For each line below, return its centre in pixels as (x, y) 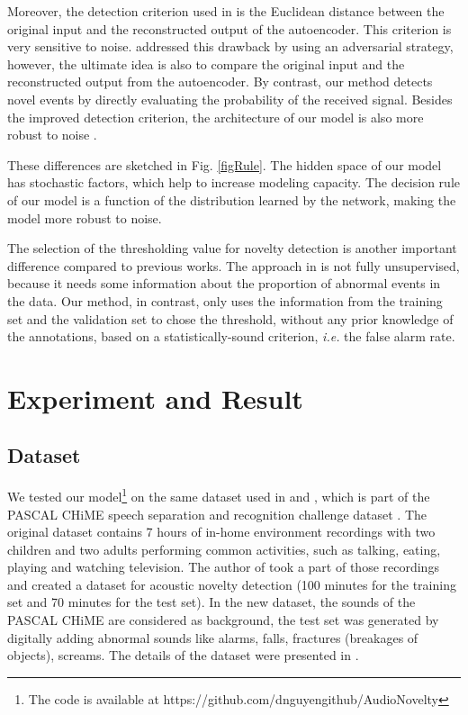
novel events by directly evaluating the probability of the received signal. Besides (230, 99)
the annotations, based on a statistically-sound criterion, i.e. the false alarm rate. (231, 336)
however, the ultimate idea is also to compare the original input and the (206, 63)
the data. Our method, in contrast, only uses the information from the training (225, 300)
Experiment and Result (155, 398)
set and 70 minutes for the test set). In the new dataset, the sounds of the (211, 602)
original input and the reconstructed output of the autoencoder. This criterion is (229, 28)
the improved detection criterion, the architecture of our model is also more (216, 117)
